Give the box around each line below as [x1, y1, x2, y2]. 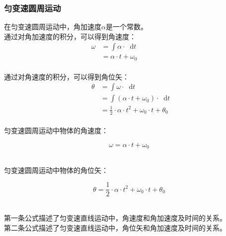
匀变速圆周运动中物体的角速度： [4, 125, 108, 136]
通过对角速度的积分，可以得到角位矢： [4, 71, 129, 81]
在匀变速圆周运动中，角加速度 [4, 21, 101, 32]
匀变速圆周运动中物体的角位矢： [4, 164, 108, 175]
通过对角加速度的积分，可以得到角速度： [4, 31, 136, 41]
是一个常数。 [105, 21, 148, 32]
